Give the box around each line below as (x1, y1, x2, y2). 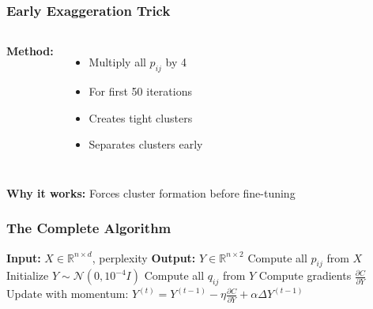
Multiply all (89, 54, 146, 70)
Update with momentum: (6, 285, 129, 302)
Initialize (6, 267, 49, 284)
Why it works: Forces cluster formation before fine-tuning (6, 184, 296, 201)
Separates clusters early (89, 136, 203, 153)
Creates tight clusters (89, 109, 193, 126)
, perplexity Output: (92, 249, 196, 266)
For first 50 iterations (89, 83, 192, 100)
